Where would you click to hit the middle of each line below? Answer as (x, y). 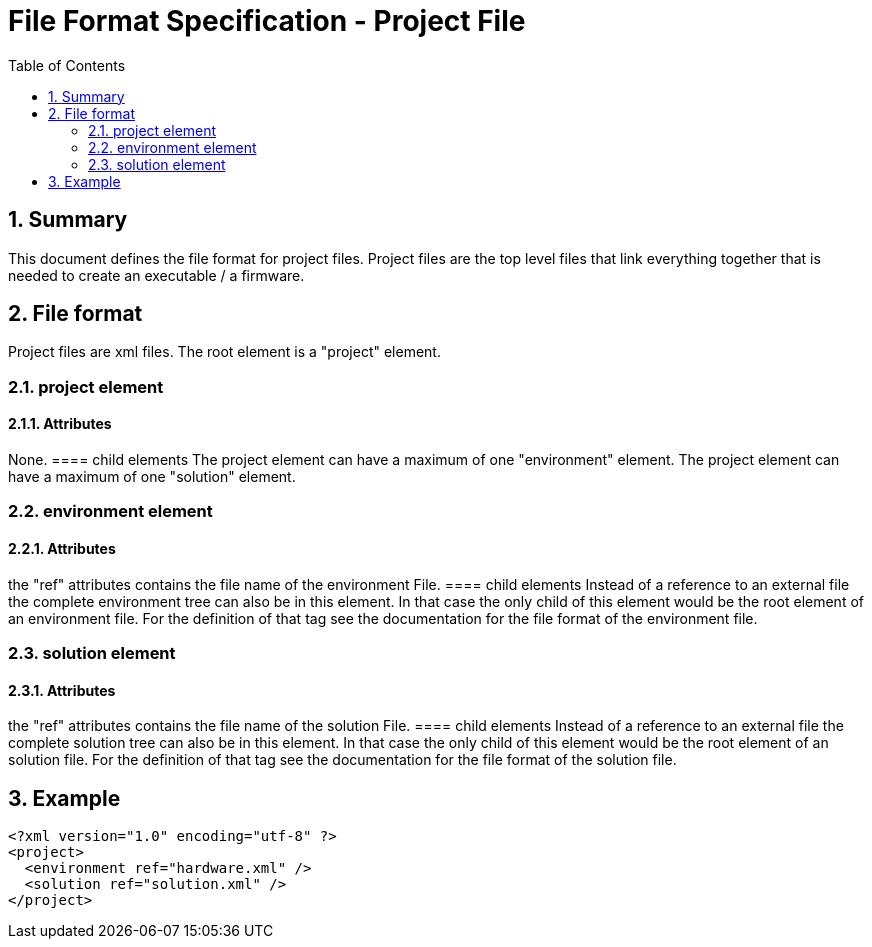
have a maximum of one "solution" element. (152, 477)
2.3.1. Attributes (62, 690)
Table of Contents (67, 65)
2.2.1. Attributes (62, 549)
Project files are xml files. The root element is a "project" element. (224, 352)
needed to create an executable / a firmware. (156, 275)
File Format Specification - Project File (267, 21)
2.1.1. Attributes (60, 424)
